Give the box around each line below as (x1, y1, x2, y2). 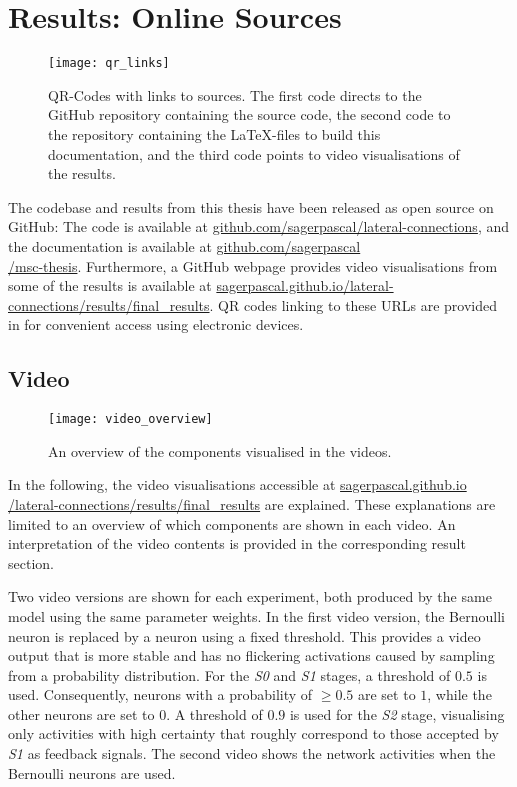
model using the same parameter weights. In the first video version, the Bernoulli (8, 605, 505, 626)
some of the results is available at (8, 275, 212, 296)
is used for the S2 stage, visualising (289, 703, 505, 724)
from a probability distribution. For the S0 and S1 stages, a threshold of (8, 664, 451, 685)
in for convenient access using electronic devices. (8, 314, 304, 335)
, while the (427, 684, 492, 705)
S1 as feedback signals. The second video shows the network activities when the (8, 743, 496, 764)
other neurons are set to (8, 703, 155, 724)
